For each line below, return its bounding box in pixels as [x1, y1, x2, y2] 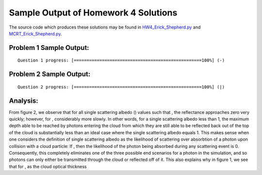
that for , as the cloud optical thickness [9, 163, 87, 169]
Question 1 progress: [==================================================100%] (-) [17, 58, 225, 63]
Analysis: [9, 96, 38, 105]
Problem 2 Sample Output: [9, 70, 91, 79]
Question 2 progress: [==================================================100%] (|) [17, 84, 225, 90]
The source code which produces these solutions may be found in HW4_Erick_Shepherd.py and [9, 24, 201, 30]
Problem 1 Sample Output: [9, 44, 89, 52]
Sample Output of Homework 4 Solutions [9, 7, 178, 18]
